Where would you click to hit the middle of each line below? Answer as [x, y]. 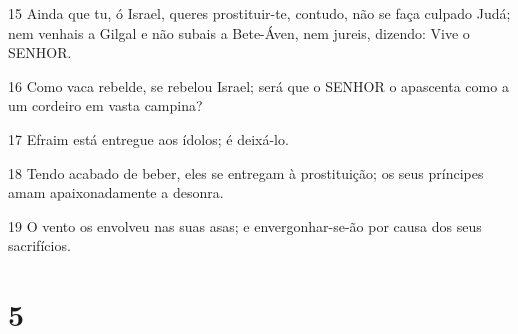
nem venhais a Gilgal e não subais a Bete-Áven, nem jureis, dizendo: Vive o [239, 32]
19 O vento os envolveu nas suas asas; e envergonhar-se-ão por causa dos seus [245, 225]
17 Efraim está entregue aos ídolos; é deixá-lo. [148, 138]
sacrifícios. [39, 245]
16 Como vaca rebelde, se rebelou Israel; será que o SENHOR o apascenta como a [258, 85]
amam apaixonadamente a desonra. [116, 192]
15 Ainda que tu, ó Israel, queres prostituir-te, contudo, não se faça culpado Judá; [259, 13]
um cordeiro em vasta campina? [105, 105]
